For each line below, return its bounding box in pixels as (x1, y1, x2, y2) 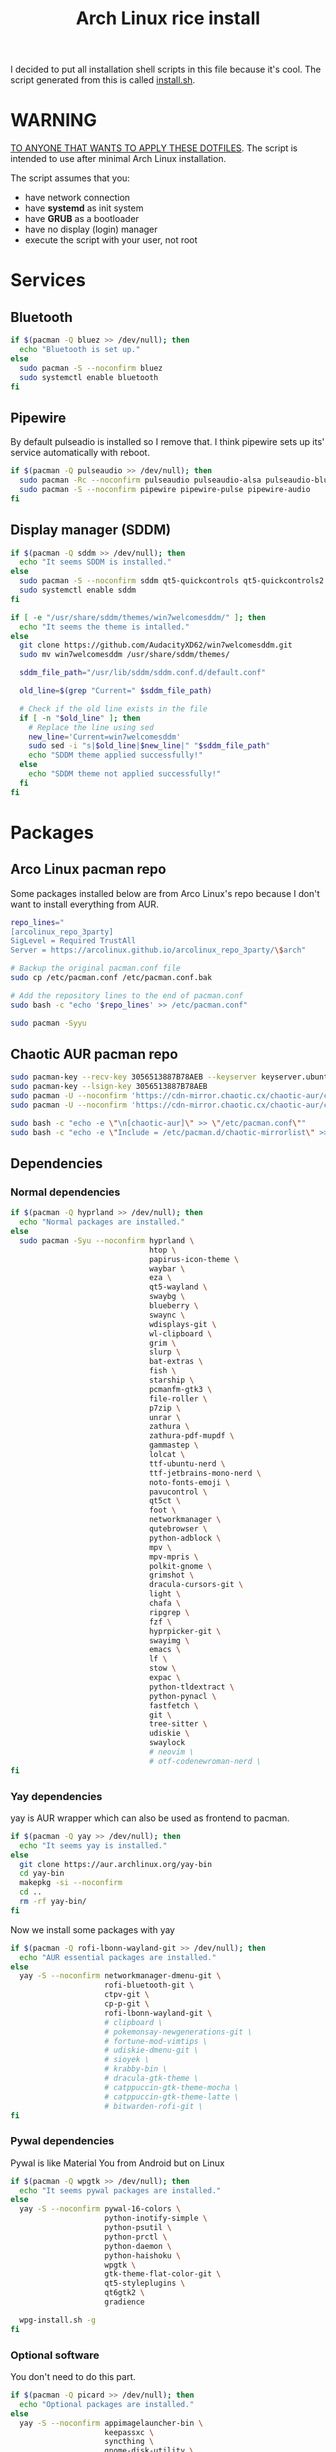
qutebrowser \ (148, 1524, 208, 1534)
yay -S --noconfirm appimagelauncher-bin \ (19, 2418, 203, 2428)
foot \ (148, 1505, 177, 1516)
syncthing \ (104, 2437, 155, 2447)
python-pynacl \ (148, 1691, 217, 1701)
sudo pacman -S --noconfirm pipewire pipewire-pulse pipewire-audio (19, 484, 311, 494)
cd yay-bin (19, 1868, 65, 1879)
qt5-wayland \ (148, 1282, 208, 1292)
